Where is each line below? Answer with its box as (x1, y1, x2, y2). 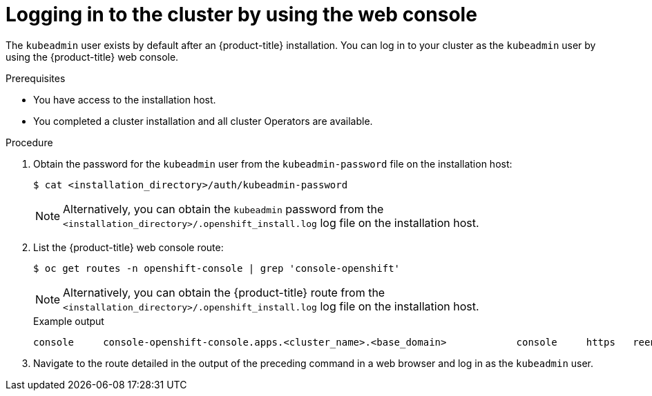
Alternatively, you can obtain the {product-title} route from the (63, 285, 385, 299)
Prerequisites (6, 72, 66, 84)
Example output (33, 315, 104, 327)
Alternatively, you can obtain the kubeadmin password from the (63, 201, 384, 216)
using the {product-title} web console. (6, 50, 179, 63)
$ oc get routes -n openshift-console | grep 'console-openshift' (33, 262, 401, 274)
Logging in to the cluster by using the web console (6, 3, 477, 26)
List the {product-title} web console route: (33, 241, 224, 253)
